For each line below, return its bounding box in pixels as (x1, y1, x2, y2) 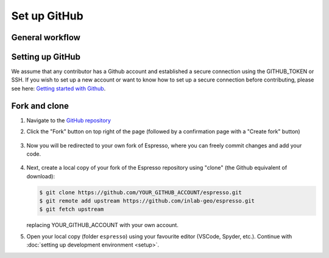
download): (26, 172, 55, 180)
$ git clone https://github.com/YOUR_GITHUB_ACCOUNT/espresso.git (39, 189, 242, 196)
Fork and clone (11, 100, 69, 111)
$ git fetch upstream (39, 206, 104, 213)
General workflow (11, 32, 80, 43)
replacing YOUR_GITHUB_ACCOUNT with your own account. (26, 221, 179, 229)
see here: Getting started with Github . (11, 85, 106, 92)
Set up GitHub (11, 9, 83, 23)
